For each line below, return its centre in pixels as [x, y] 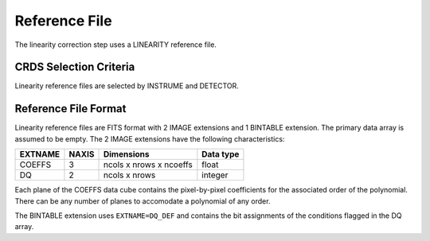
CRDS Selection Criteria [75, 67]
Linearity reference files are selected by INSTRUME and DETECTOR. [127, 86]
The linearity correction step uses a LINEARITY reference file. [115, 45]
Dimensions [126, 154]
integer [215, 175]
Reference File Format [70, 109]
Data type [221, 154]
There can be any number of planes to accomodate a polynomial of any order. [143, 201]
